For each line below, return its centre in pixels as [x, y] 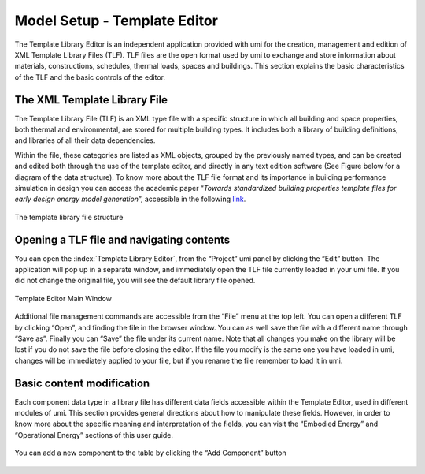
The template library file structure [69, 217]
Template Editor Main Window [63, 298]
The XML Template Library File [91, 100]
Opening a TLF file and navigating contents [122, 239]
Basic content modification [82, 383]
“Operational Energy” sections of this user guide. [94, 435]
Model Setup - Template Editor [116, 21]
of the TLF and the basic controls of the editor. [90, 77]
